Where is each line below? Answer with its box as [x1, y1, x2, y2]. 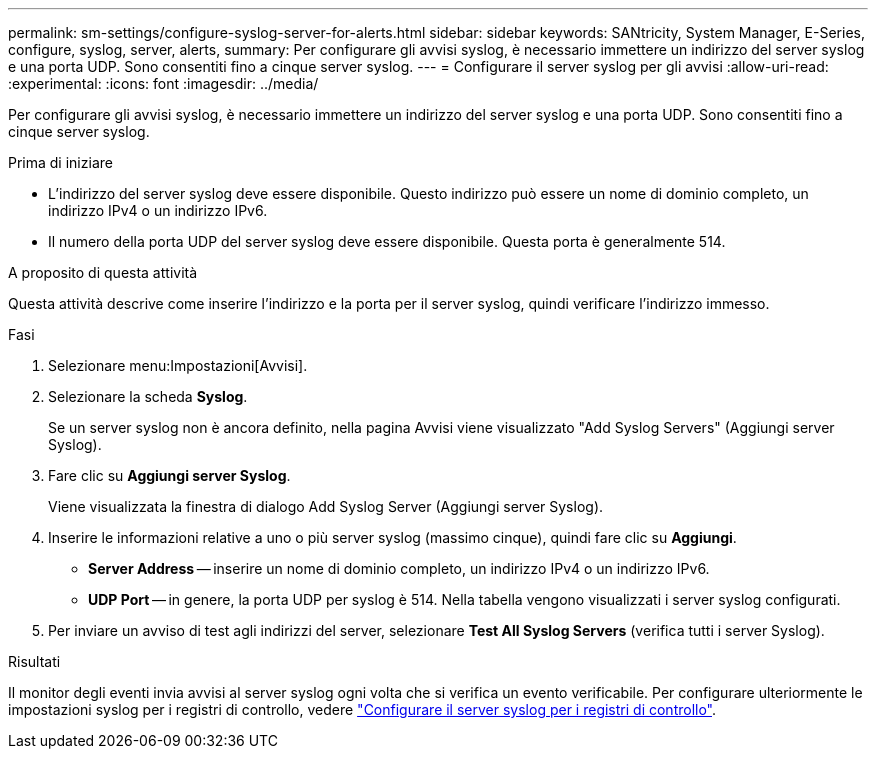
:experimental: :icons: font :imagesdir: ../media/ [8, 75, 319, 92]
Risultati [8, 653, 61, 670]
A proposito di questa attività [8, 264, 198, 281]
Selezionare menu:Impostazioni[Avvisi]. [48, 357, 308, 374]
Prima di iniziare [8, 154, 113, 171]
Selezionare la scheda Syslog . [48, 388, 248, 405]
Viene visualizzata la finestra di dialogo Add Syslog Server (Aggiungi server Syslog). [48, 498, 604, 515]
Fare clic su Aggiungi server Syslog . [48, 467, 291, 484]
